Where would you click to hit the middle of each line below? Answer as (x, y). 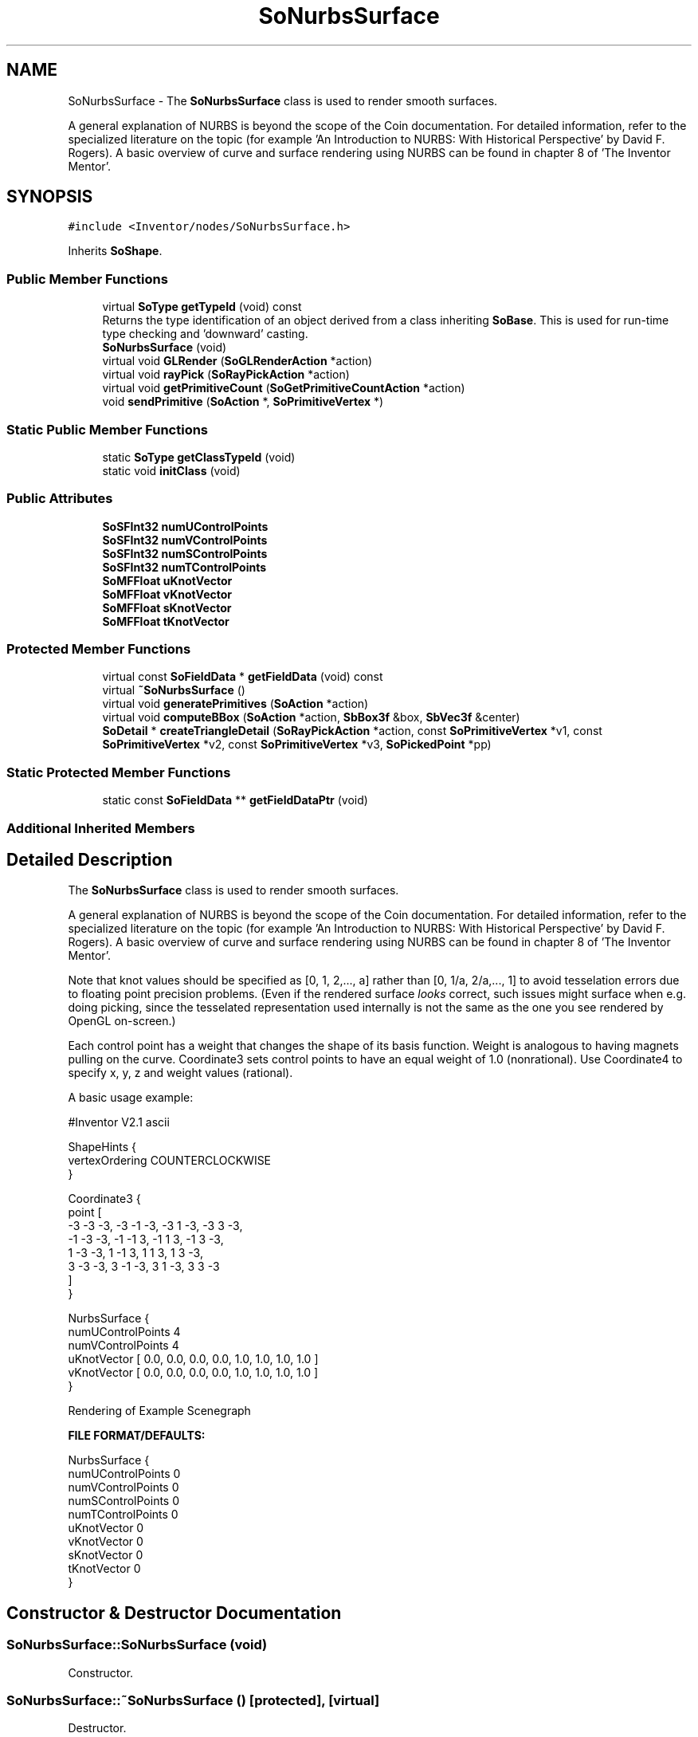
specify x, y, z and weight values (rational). (180, 1073)
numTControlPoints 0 (123, 1515)
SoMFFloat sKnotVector (167, 607)
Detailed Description (90, 859)
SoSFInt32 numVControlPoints (185, 540)
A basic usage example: (131, 1098)
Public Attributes (60, 499)
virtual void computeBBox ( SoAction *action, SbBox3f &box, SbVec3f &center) (311, 717)
